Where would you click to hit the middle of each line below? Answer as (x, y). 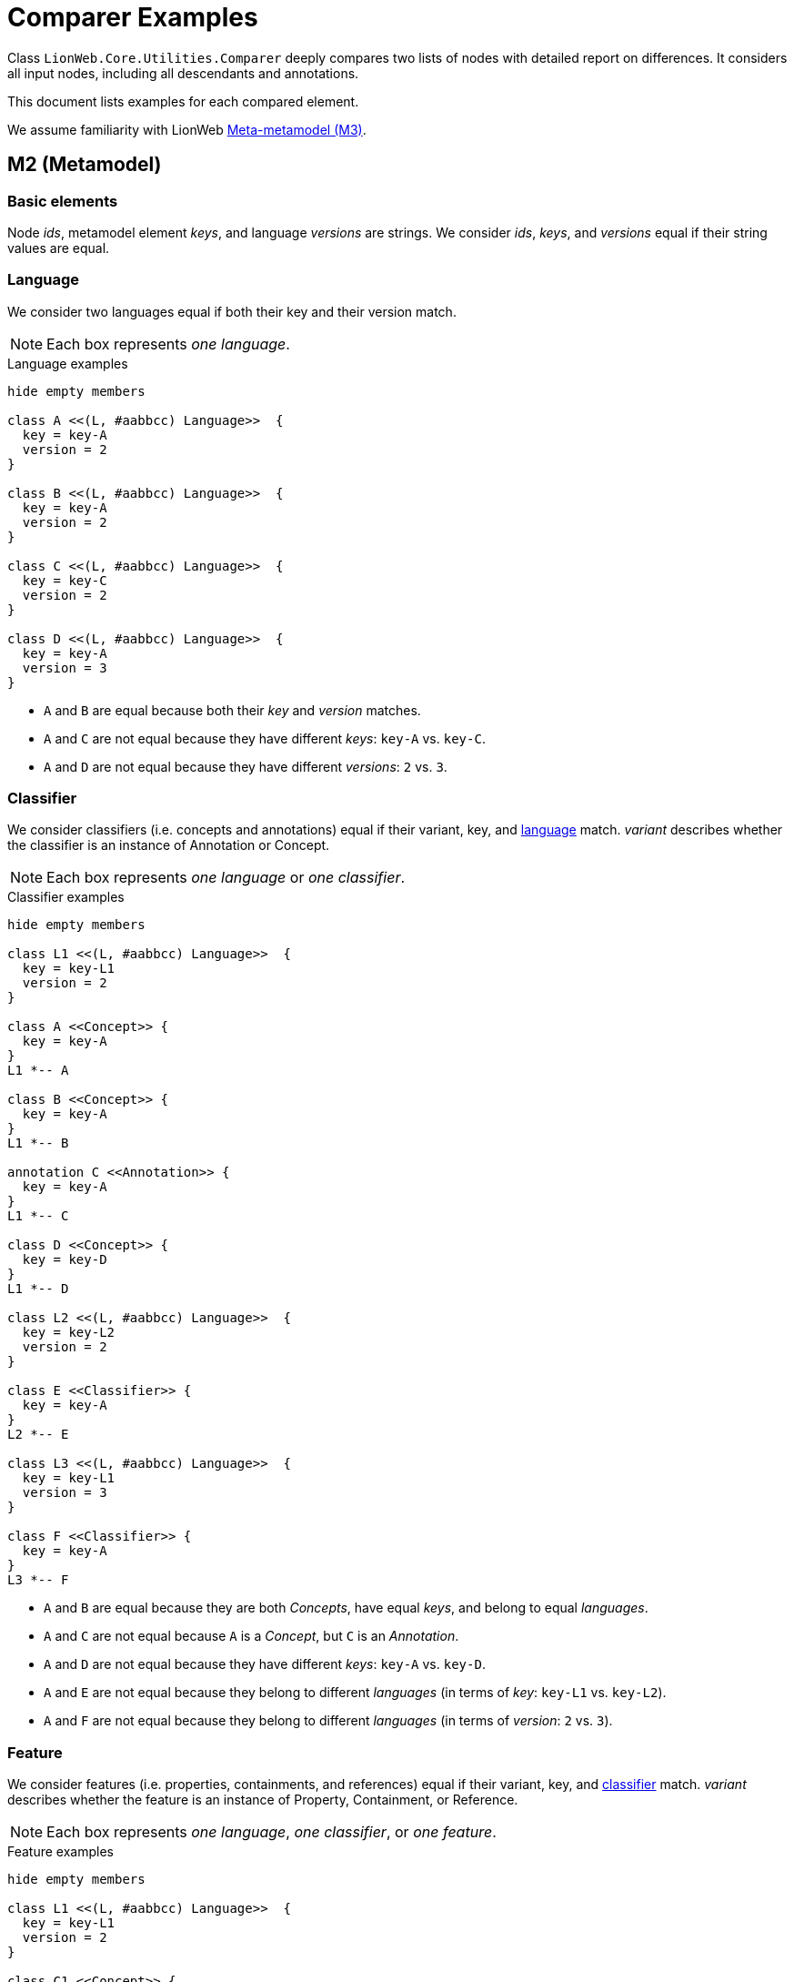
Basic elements (63, 201)
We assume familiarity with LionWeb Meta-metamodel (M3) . (187, 129)
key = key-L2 (69, 1333)
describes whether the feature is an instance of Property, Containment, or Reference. (263, 1800)
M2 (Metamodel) (85, 165)
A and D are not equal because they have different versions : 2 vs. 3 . (246, 766)
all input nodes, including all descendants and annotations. (183, 73)
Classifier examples (66, 897)
